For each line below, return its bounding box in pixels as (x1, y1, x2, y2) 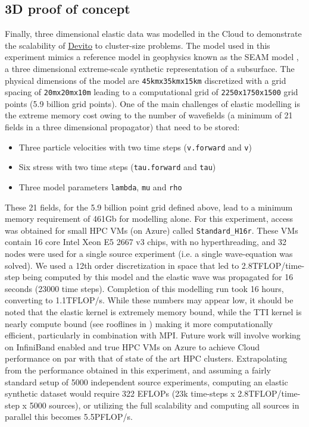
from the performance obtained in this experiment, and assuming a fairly (5, 364, 271, 376)
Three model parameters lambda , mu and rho (18, 180, 182, 193)
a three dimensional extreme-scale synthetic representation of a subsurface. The (5, 62, 295, 74)
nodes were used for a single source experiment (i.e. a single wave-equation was (5, 247, 293, 260)
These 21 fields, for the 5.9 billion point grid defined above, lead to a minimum (5, 200, 293, 213)
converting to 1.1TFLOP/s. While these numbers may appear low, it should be (5, 294, 294, 306)
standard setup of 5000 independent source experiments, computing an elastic (5, 375, 288, 388)
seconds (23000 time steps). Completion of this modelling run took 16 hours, (5, 282, 284, 294)
